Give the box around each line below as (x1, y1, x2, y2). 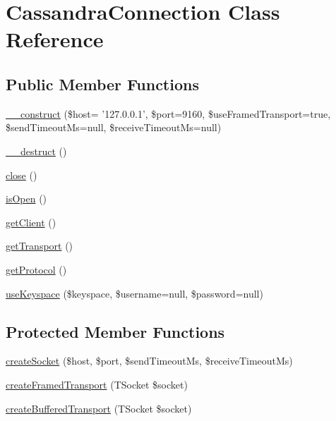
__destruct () (6, 143, 67, 158)
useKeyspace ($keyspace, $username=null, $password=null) (6, 286, 263, 300)
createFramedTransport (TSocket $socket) (6, 377, 188, 391)
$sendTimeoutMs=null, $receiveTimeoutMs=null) (6, 120, 222, 135)
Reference (6, 25, 104, 54)
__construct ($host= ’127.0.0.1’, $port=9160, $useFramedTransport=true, (6, 106, 331, 121)
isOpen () (6, 191, 47, 206)
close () (6, 167, 37, 182)
